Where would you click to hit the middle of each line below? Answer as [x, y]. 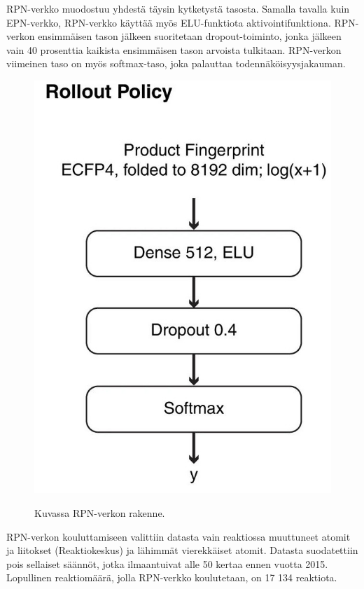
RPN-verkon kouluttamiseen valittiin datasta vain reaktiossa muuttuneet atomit [178, 536]
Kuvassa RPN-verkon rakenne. [100, 513]
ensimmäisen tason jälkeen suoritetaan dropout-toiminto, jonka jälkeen [190, 36]
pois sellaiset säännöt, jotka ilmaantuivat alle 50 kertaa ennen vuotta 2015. [167, 563]
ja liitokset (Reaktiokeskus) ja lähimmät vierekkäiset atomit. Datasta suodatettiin [182, 550]
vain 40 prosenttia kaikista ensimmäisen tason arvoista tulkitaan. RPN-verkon [174, 49]
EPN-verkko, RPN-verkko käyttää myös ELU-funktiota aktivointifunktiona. [169, 22]
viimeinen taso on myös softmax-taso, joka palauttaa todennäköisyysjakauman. [176, 63]
